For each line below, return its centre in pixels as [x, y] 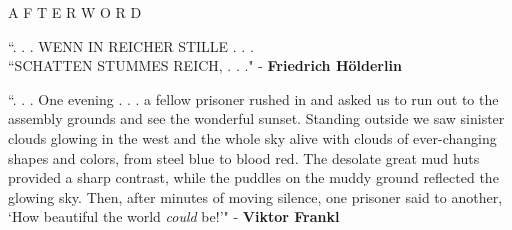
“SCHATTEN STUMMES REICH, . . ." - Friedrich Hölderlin [205, 65]
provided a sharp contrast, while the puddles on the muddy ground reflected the [253, 177]
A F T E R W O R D [75, 12]
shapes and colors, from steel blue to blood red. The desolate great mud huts [244, 157]
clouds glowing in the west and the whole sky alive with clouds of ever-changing [252, 137]
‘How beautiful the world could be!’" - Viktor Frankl [174, 216]
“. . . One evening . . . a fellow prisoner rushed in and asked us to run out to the [253, 98]
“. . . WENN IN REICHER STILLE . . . [131, 45]
